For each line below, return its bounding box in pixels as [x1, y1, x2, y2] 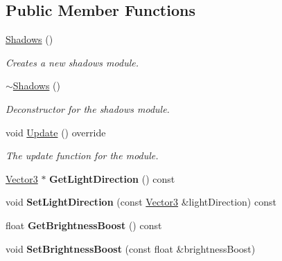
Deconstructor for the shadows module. [6, 101, 170, 116]
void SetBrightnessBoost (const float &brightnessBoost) [6, 241, 256, 255]
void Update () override [6, 125, 106, 139]
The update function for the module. [6, 148, 159, 163]
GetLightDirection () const [49, 171, 175, 186]
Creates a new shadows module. [6, 55, 139, 69]
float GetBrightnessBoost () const [6, 217, 162, 232]
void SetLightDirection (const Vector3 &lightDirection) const [6, 195, 276, 209]
